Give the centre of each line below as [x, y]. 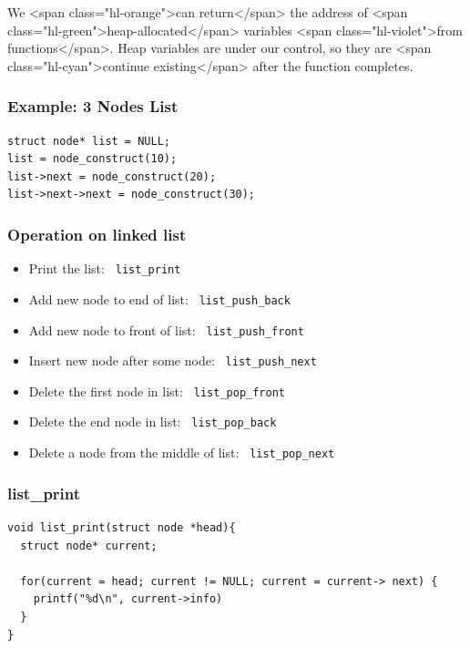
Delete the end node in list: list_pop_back [153, 422]
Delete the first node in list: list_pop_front [157, 391]
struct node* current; [89, 545]
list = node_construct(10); [92, 159]
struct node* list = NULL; [89, 141]
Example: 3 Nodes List [93, 106]
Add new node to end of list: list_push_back [159, 298]
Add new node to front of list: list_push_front [166, 329]
